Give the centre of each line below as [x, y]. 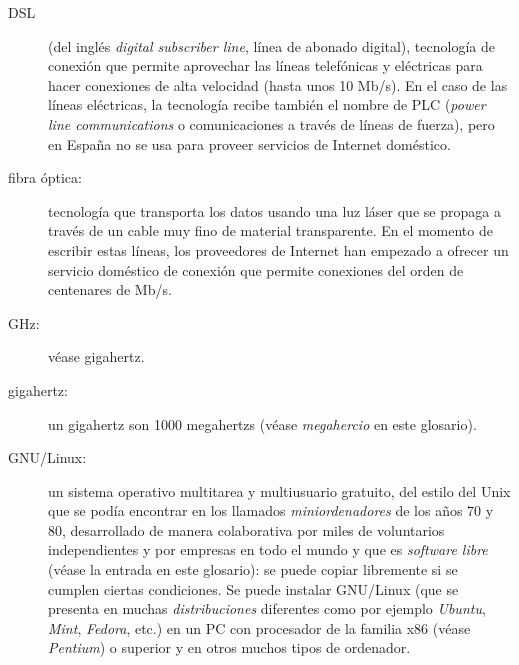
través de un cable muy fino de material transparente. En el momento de [270, 230]
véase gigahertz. [96, 356]
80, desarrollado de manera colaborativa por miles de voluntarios [246, 529]
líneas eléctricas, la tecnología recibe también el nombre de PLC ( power [267, 104]
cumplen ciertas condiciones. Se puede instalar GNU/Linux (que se [253, 588]
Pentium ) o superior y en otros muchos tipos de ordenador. [229, 647]
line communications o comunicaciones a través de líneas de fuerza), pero [271, 123]
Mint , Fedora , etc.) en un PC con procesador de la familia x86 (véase [259, 627]
